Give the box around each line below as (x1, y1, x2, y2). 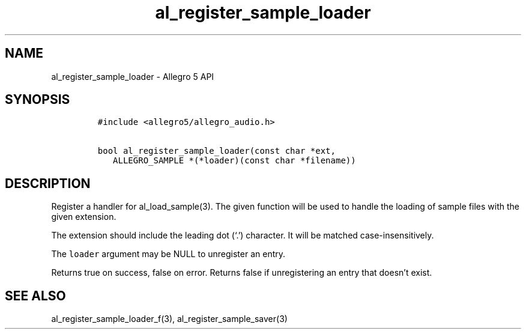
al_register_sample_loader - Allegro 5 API (51, 71, 214, 82)
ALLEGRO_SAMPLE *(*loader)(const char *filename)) (113, 156, 356, 166)
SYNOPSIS (5, 92, 70, 108)
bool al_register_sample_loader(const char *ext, (97, 146, 336, 156)
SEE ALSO (5, 288, 66, 303)
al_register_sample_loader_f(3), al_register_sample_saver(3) (51, 314, 288, 324)
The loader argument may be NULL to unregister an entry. (51, 249, 286, 260)
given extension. (51, 211, 116, 222)
